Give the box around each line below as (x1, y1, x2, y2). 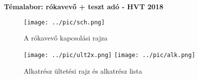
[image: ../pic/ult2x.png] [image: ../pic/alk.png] (24, 51, 196, 59)
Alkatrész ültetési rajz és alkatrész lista (24, 65, 142, 76)
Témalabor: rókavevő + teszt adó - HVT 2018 (4, 1, 164, 11)
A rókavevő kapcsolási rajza (24, 33, 108, 43)
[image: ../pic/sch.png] (24, 19, 105, 26)
